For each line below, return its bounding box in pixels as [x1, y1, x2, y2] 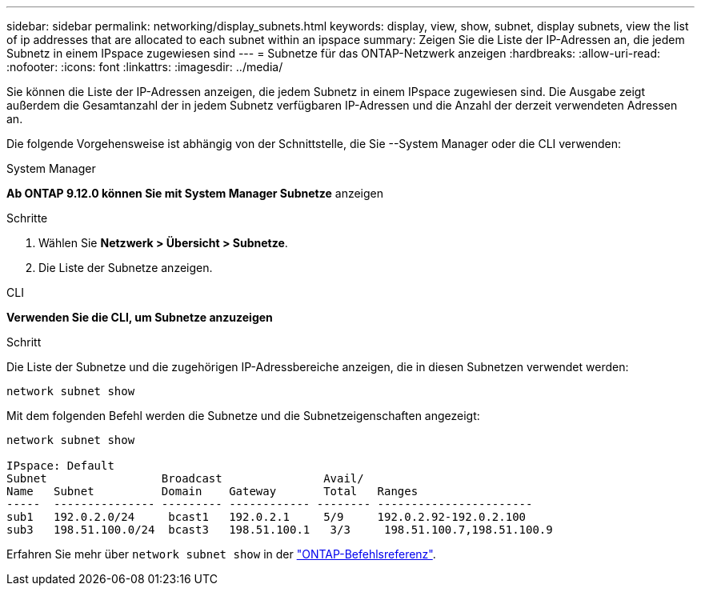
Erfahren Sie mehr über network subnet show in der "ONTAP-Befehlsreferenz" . [6, 547, 436, 561]
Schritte [6, 211, 48, 225]
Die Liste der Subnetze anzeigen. [38, 261, 213, 274]
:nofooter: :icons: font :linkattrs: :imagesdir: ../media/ [6, 60, 283, 74]
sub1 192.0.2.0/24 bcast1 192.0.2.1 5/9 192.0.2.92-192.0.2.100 [6, 510, 527, 523]
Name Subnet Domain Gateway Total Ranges [6, 485, 419, 498]
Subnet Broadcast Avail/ [6, 472, 364, 485]
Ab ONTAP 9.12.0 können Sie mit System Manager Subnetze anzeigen [6, 186, 383, 200]
